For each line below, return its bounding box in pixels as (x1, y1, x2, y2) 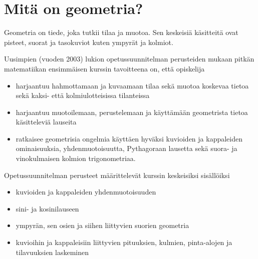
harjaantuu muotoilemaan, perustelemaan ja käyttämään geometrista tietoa (16, 106, 248, 117)
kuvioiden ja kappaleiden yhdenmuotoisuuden (16, 186, 156, 197)
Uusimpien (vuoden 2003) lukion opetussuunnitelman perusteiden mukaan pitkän (4, 53, 254, 64)
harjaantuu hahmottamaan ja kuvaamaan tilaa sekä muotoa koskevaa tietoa (16, 80, 249, 90)
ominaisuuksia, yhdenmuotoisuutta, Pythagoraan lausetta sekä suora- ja (16, 143, 237, 153)
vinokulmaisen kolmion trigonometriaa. (16, 153, 136, 163)
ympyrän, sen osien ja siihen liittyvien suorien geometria (16, 220, 189, 230)
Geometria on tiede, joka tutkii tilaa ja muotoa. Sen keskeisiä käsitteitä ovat (4, 27, 238, 37)
